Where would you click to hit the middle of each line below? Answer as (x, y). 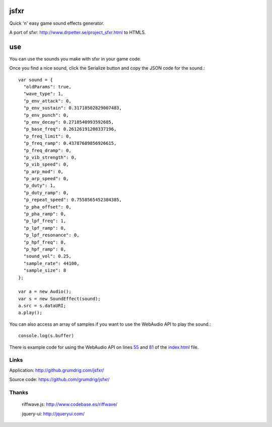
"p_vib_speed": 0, (46, 165)
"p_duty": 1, (40, 186)
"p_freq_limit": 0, (47, 136)
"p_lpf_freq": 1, (45, 221)
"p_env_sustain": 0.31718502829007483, (73, 108)
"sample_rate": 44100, (51, 263)
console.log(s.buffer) (46, 336)
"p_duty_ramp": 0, (46, 193)
